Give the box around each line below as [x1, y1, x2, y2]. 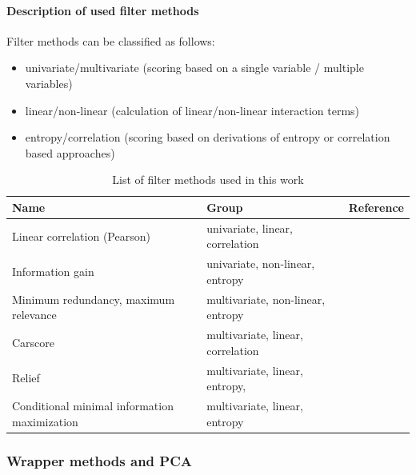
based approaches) [25, 144, 115, 161]
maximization [12, 413, 78, 429]
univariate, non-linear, [206, 255, 315, 272]
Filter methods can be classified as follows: [6, 32, 215, 49]
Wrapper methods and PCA [6, 450, 192, 470]
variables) [25, 74, 73, 91]
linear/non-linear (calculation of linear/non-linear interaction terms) [25, 102, 360, 118]
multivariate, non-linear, [206, 290, 326, 307]
